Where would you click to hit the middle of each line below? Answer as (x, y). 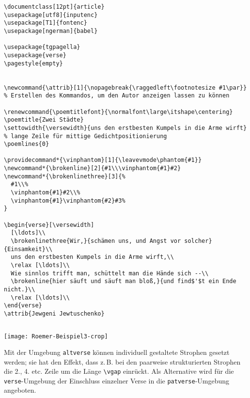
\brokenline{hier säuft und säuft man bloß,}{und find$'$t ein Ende (124, 281)
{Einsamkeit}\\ (28, 249)
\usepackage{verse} (35, 55)
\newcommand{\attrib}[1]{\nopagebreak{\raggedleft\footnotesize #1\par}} (125, 88)
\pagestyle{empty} (33, 63)
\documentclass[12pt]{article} (54, 7)
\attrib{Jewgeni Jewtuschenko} (54, 313)
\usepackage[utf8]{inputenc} (51, 15)
